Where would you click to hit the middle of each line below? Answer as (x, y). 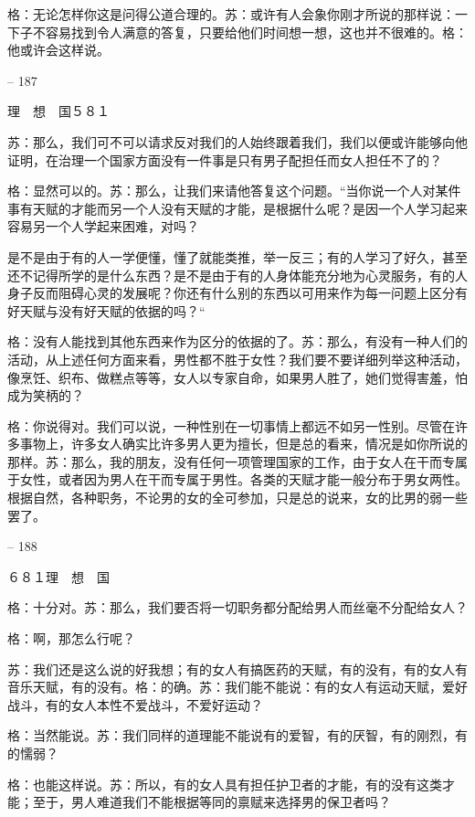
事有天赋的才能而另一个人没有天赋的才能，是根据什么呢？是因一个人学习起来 (237, 208)
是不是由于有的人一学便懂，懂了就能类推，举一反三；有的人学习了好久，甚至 (237, 256)
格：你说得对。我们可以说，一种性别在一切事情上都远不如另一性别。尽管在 (231, 425)
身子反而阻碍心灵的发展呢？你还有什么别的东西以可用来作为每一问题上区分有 (237, 293)
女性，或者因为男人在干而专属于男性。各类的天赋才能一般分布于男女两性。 (243, 479)
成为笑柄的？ (46, 395)
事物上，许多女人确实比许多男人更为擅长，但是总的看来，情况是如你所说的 (243, 444)
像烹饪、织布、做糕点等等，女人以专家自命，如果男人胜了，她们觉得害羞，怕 (237, 377)
